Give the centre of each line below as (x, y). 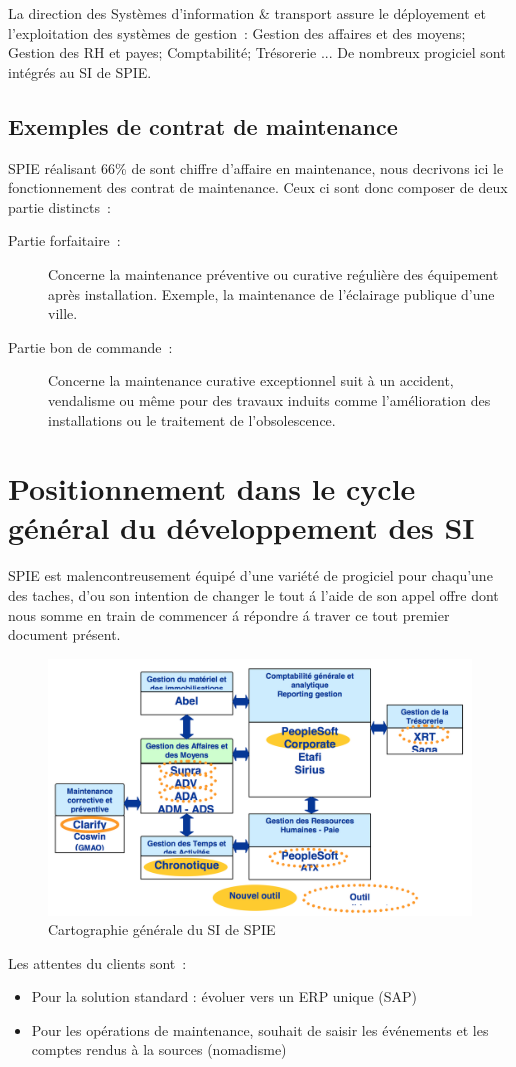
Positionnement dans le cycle (212, 488)
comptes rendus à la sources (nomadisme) (159, 1049)
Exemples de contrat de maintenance (203, 125)
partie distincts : (59, 206)
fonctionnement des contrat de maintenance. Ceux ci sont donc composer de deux (258, 187)
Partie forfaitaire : (64, 240)
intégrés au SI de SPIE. (80, 71)
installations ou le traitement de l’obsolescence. (192, 419)
